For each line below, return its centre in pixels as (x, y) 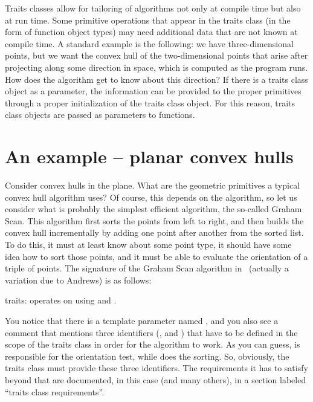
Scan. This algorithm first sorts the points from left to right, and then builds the (154, 220)
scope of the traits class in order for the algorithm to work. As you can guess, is (153, 344)
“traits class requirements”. (55, 391)
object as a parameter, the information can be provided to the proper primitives (153, 91)
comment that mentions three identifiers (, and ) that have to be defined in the (151, 332)
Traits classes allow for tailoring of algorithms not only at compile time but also (153, 8)
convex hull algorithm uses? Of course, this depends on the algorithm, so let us (151, 197)
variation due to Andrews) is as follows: (78, 280)
